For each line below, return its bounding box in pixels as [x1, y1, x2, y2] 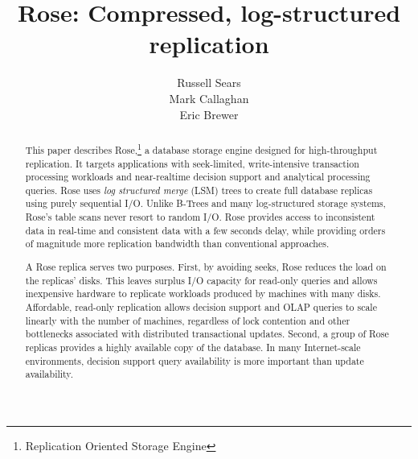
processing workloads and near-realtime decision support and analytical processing [25, 170, 371, 184]
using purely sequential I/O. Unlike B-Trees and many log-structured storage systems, [25, 196, 386, 210]
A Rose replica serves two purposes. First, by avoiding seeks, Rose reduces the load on [25, 260, 387, 273]
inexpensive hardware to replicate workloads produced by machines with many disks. [25, 287, 381, 300]
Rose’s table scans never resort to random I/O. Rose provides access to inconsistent [25, 210, 375, 224]
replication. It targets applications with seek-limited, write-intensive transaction [25, 156, 359, 170]
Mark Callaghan [169, 89, 249, 106]
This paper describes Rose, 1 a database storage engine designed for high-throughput [25, 140, 378, 156]
